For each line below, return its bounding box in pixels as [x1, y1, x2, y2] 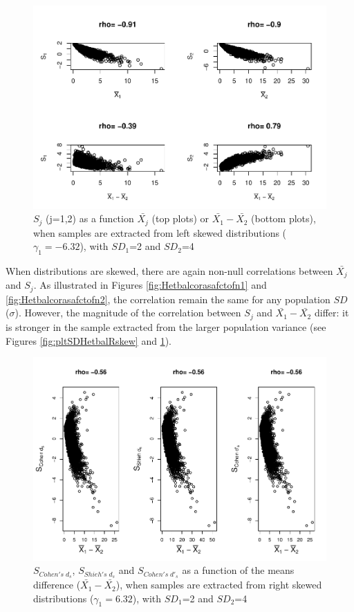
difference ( [33, 577, 81, 592]
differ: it [314, 305, 349, 320]
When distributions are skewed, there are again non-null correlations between [6, 263, 333, 278]
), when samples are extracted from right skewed [115, 577, 322, 592]
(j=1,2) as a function [46, 211, 134, 226]
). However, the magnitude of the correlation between [15, 305, 241, 320]
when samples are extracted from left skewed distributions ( [33, 225, 287, 240]
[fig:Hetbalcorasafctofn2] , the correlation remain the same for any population [6, 291, 330, 306]
